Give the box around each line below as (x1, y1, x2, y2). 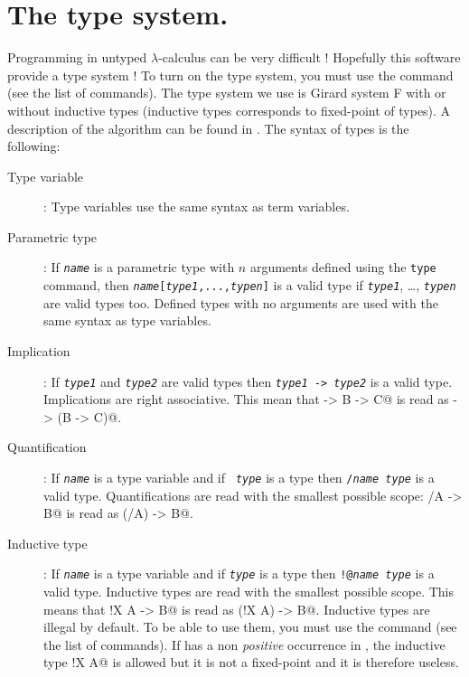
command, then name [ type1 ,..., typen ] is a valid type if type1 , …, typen (43, 276, 456, 295)
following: (7, 136, 61, 155)
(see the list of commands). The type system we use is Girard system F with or (7, 83, 446, 102)
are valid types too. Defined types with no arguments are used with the (43, 293, 438, 312)
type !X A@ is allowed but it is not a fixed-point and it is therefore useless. (43, 653, 459, 672)
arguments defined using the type (249, 258, 436, 277)
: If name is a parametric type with (43, 258, 235, 277)
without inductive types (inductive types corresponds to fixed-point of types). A (7, 100, 451, 119)
